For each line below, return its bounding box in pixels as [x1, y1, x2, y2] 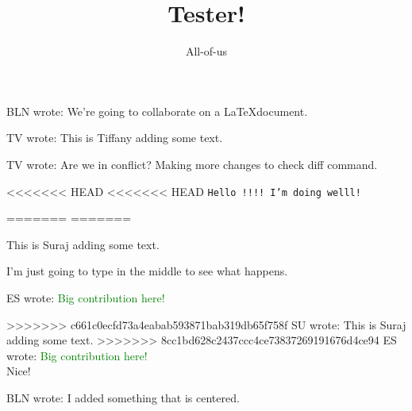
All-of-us [185, 43, 228, 60]
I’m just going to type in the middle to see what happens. [6, 263, 288, 279]
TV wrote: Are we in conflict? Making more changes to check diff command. [6, 156, 378, 172]
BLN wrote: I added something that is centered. [6, 389, 240, 405]
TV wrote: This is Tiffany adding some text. [6, 129, 223, 146]
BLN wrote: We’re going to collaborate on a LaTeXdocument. [6, 102, 308, 119]
